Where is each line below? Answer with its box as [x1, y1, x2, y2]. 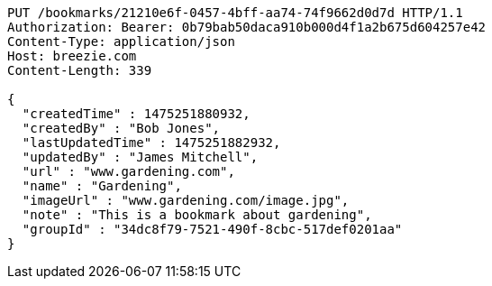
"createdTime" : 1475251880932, [22, 106, 251, 121]
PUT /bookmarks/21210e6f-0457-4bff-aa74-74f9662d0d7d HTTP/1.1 [7, 5, 463, 20]
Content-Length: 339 [7, 63, 152, 78]
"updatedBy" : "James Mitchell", [22, 150, 259, 164]
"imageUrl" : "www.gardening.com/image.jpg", [22, 193, 350, 208]
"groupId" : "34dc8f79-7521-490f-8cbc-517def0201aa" [22, 222, 403, 236]
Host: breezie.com [7, 49, 137, 63]
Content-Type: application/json [7, 34, 235, 49]
